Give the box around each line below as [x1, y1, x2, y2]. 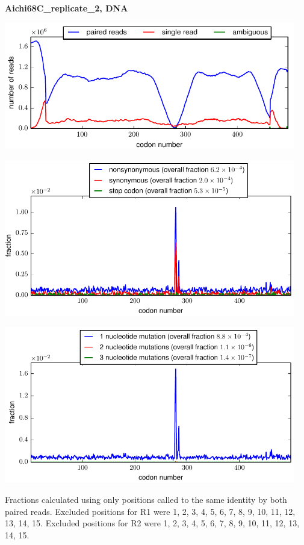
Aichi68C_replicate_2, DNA [5, 2, 128, 14]
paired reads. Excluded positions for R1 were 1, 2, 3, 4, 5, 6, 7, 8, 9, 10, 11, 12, [5, 505, 296, 517]
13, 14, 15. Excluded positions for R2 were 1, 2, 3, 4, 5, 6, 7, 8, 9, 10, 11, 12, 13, [5, 517, 300, 529]
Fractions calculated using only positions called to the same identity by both [5, 493, 287, 506]
